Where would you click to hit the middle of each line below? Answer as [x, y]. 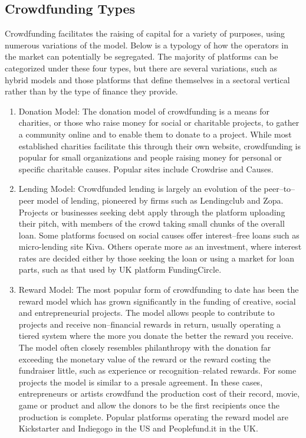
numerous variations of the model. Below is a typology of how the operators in [147, 45]
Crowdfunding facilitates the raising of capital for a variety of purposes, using [145, 33]
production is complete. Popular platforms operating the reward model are [154, 416]
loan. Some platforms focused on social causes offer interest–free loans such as [159, 235]
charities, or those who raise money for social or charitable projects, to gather [159, 122]
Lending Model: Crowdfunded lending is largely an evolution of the [140, 189]
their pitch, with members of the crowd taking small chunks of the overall [152, 223]
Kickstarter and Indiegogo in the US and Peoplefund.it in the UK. [138, 428]
